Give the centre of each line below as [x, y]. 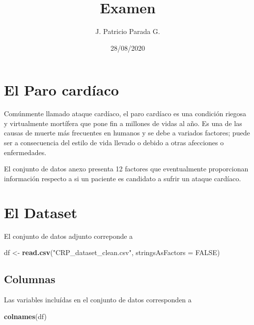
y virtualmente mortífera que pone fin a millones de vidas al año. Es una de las [123, 123]
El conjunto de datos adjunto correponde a [69, 236]
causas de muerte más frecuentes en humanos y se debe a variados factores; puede [127, 133]
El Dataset [41, 212]
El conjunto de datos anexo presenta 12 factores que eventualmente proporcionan [126, 169]
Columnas [30, 279]
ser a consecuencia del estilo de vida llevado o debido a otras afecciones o [114, 143]
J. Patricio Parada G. [128, 31]
